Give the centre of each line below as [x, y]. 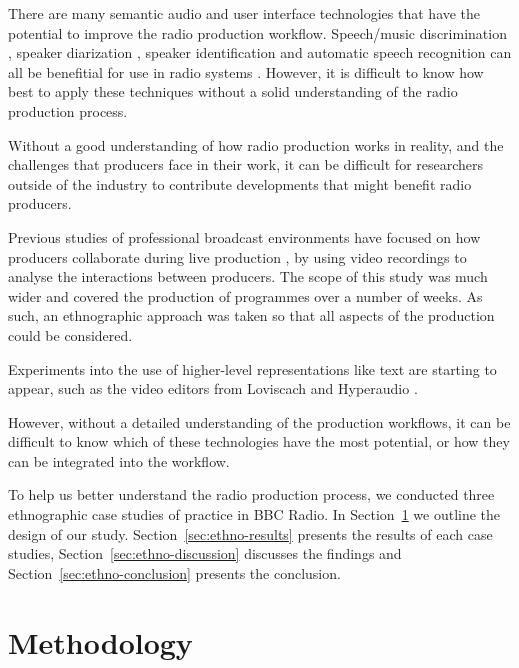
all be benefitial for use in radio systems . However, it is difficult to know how [246, 71]
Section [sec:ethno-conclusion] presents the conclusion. [174, 572]
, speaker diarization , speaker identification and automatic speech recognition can [260, 52]
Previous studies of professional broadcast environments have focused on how [244, 236]
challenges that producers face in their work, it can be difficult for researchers [246, 164]
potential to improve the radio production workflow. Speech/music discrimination [257, 32]
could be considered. [70, 334]
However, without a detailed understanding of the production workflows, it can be [259, 421]
